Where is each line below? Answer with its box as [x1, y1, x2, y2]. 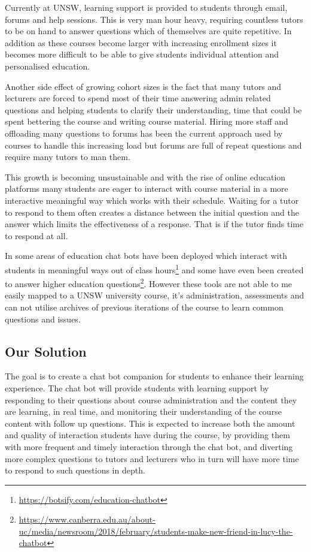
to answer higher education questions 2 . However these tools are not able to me [5, 276, 292, 289]
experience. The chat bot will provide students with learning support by [5, 381, 269, 394]
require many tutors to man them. [5, 150, 130, 163]
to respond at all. [5, 229, 68, 242]
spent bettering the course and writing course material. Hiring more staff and [5, 115, 288, 128]
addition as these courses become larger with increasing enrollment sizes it [5, 36, 277, 49]
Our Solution [5, 342, 87, 360]
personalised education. [5, 59, 90, 72]
